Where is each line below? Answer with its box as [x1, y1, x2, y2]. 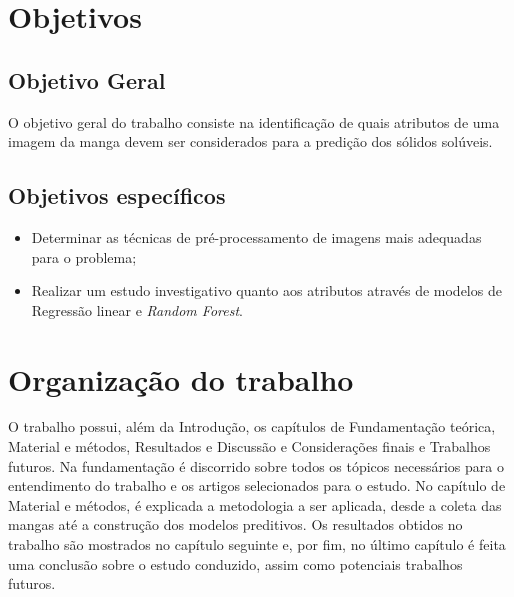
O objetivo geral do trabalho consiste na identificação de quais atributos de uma [8, 111, 500, 132]
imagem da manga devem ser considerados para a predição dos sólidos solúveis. [8, 131, 493, 152]
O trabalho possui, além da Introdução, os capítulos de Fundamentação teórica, [8, 416, 496, 437]
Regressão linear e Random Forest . [31, 299, 243, 320]
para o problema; [31, 246, 137, 267]
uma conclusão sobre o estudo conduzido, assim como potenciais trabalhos [8, 553, 463, 574]
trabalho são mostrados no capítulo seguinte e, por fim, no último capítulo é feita [8, 534, 506, 555]
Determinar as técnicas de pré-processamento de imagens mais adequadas [31, 226, 482, 247]
